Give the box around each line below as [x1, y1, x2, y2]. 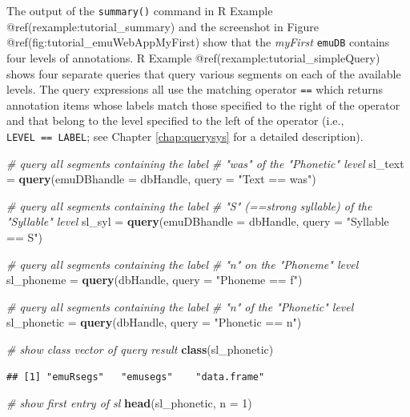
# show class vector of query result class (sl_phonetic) [6, 340, 274, 357]
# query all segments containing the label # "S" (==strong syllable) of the [6, 197, 372, 214]
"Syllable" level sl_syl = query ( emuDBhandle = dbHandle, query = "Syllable [6, 213, 389, 230]
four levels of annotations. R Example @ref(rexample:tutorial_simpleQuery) [6, 49, 380, 66]
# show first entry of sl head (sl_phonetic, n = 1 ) [6, 395, 252, 411]
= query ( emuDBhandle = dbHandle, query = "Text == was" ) [6, 170, 316, 187]
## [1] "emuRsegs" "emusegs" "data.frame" [6, 371, 265, 383]
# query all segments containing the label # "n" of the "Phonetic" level [6, 298, 354, 315]
